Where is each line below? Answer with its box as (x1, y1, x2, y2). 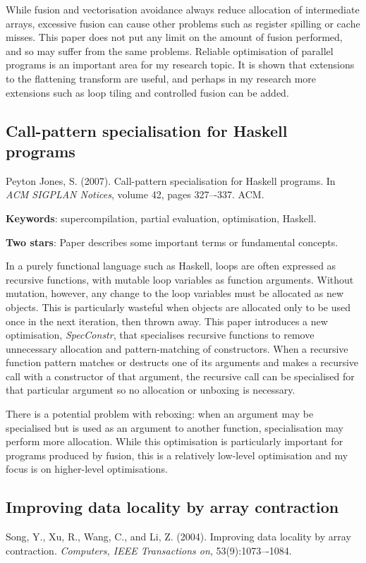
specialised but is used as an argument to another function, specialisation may (6, 420, 343, 435)
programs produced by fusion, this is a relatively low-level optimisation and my (6, 447, 348, 462)
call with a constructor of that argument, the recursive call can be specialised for (6, 368, 355, 383)
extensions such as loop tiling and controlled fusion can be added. (6, 85, 289, 99)
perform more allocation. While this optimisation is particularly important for (6, 434, 343, 449)
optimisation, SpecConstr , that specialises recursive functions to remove (6, 327, 315, 342)
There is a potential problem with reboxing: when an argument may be (6, 406, 314, 421)
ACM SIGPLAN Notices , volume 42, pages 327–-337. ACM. (6, 187, 264, 202)
